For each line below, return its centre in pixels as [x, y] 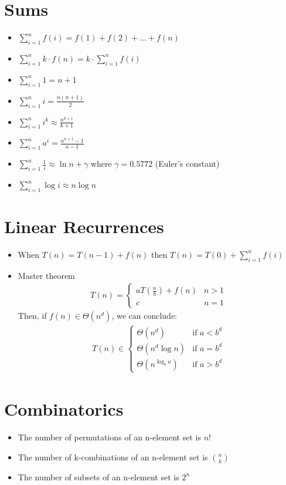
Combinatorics [64, 409]
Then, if [32, 316]
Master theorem [46, 275]
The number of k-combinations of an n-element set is [113, 457]
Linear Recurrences [84, 226]
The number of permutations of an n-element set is [109, 437]
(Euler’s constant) [187, 164]
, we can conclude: [144, 316]
